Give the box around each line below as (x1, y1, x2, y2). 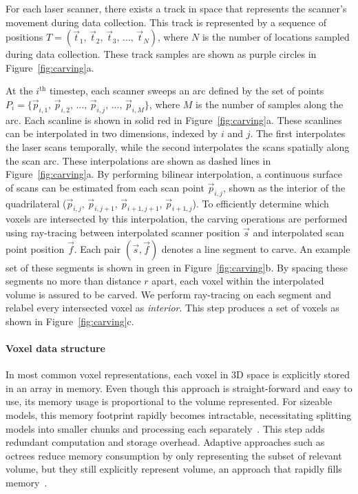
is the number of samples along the (196, 96, 344, 111)
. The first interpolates (250, 126, 346, 141)
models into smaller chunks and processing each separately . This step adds (6, 421, 325, 435)
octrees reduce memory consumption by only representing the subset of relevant (6, 448, 342, 462)
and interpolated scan (253, 225, 344, 239)
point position (6, 241, 65, 256)
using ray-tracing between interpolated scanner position (6, 225, 240, 239)
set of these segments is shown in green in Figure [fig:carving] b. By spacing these (6, 260, 348, 274)
